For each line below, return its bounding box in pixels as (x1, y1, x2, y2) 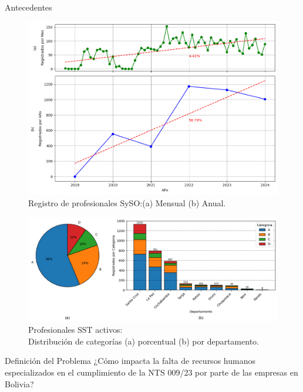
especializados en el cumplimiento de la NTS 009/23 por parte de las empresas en (5, 366, 298, 379)
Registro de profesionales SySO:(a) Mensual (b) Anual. (28, 197, 226, 209)
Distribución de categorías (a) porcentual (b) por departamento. (28, 335, 259, 347)
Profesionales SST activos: (28, 323, 123, 336)
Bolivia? (5, 377, 34, 390)
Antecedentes (5, 1, 52, 13)
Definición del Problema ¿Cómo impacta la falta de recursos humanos (5, 354, 255, 367)
